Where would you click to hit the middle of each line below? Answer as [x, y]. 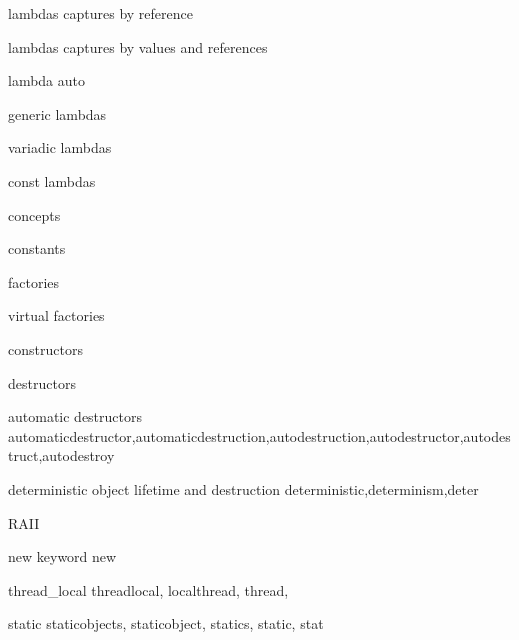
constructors [45, 348]
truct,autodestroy [61, 455]
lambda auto [47, 80]
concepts [34, 214]
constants [37, 248]
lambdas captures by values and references [138, 46]
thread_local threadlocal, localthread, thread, [148, 589]
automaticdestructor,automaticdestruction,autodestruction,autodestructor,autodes [259, 435]
